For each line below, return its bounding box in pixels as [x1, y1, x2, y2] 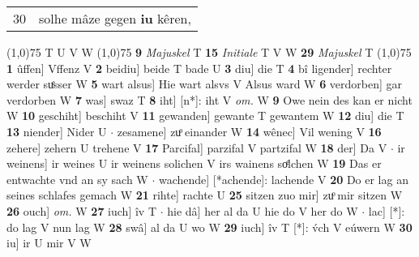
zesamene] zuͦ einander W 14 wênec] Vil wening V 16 [117, 122, 382, 139]
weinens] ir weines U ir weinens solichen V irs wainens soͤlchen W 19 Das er [6, 155, 382, 172]
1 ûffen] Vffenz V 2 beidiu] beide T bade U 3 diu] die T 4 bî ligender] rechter [6, 59, 392, 76]
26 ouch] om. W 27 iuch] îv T [6, 202, 157, 219]
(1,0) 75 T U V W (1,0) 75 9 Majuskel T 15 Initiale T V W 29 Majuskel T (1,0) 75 [6, 44, 412, 60]
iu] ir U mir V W [6, 234, 92, 251]
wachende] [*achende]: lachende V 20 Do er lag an [158, 170, 408, 187]
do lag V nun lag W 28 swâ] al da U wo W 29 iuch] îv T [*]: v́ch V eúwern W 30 [6, 218, 413, 235]
